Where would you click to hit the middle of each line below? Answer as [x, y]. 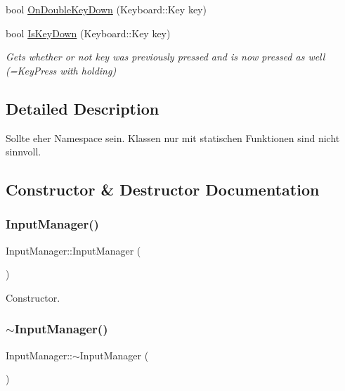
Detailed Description [83, 108]
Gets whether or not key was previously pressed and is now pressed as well [165, 57]
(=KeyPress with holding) [61, 70]
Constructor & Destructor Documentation [163, 190]
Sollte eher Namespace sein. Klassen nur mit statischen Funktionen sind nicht [173, 137]
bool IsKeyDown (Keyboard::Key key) [88, 33]
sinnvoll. [24, 152]
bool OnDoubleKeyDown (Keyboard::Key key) [106, 9]
